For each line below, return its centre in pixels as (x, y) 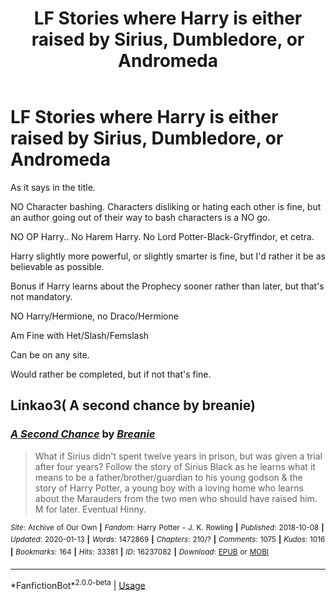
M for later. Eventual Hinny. (90, 509)
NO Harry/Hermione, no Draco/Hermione (94, 316)
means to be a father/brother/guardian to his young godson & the (168, 477)
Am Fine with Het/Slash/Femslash (80, 335)
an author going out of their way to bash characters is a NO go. (140, 217)
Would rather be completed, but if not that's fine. (111, 374)
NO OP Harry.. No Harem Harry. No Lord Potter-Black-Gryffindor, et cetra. (162, 236)
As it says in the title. (53, 187)
